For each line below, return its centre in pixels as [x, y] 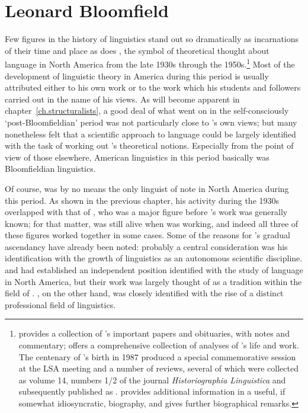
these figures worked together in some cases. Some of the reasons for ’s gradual [147, 235]
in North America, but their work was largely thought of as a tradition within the [153, 281]
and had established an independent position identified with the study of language [154, 270]
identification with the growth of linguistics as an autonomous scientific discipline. [154, 258]
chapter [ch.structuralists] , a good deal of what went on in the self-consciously [147, 111]
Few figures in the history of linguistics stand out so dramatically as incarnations [152, 39]
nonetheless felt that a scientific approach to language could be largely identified [150, 134]
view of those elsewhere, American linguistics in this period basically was [137, 157]
